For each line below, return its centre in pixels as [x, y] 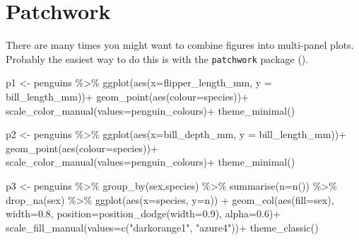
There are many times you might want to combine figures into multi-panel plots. [180, 45]
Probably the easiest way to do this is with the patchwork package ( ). [157, 58]
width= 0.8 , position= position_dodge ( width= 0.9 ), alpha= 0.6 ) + [143, 213]
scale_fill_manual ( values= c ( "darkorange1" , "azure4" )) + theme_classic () [162, 227]
